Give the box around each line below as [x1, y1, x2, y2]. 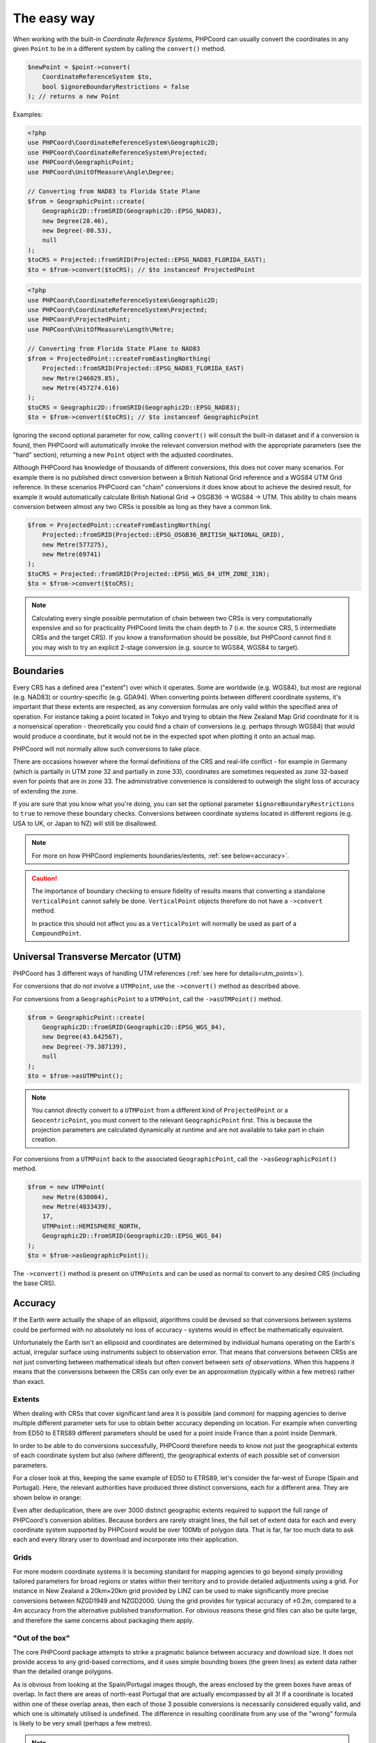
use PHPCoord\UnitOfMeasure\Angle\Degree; [27, 168, 175, 176]
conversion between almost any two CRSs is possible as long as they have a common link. [13, 502, 272, 510]
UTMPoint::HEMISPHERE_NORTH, [42, 1222, 142, 1230]
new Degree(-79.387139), [42, 1042, 127, 1051]
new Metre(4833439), [42, 1203, 113, 1210]
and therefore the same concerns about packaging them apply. [13, 1616, 194, 1624]
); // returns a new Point [27, 93, 120, 100]
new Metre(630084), [42, 1193, 109, 1201]
